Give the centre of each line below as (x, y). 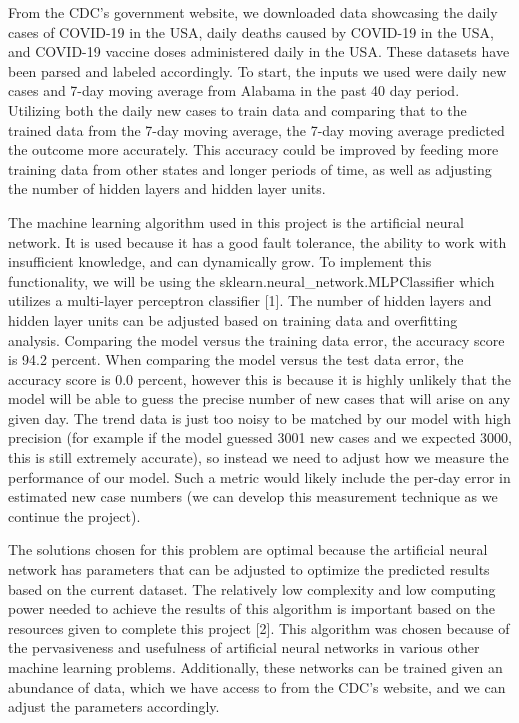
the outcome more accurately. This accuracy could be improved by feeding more (253, 149)
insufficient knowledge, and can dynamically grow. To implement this (220, 261)
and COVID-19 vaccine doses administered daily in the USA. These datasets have (259, 51)
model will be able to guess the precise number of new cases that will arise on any (259, 398)
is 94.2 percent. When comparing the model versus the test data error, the (236, 359)
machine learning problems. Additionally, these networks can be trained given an (255, 667)
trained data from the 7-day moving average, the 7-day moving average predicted (256, 129)
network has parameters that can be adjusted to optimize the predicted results (249, 569)
